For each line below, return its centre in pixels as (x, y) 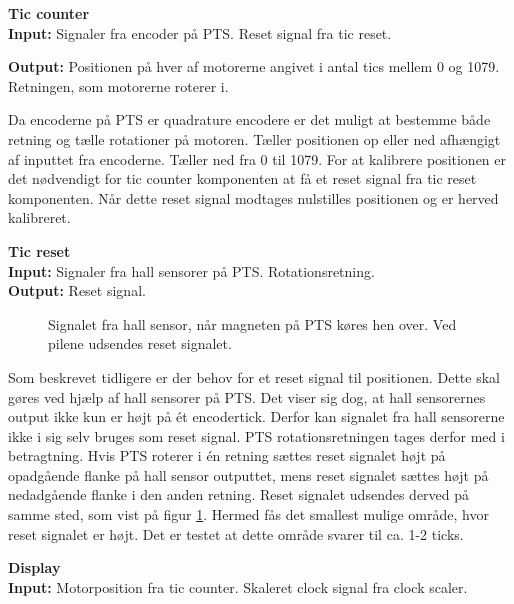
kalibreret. (39, 217)
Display (34, 567)
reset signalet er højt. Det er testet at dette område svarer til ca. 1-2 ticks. (236, 533)
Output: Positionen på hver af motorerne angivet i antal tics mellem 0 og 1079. (254, 66)
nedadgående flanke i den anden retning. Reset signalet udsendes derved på (239, 494)
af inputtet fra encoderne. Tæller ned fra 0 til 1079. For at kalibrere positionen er (257, 158)
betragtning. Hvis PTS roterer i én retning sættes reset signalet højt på (227, 455)
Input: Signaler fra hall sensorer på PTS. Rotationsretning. (191, 270)
